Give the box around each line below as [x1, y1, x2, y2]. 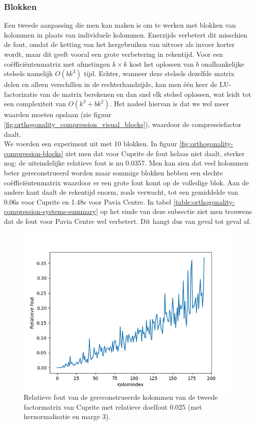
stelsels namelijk [4, 68, 53, 79]
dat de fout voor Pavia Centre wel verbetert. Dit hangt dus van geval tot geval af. [4, 215, 251, 226]
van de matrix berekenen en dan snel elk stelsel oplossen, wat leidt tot [39, 88, 252, 99]
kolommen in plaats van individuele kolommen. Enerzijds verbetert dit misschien [4, 29, 248, 40]
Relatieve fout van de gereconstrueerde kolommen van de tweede [24, 392, 218, 402]
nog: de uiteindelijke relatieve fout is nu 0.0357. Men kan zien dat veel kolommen [4, 158, 249, 168]
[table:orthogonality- [173, 196, 235, 207]
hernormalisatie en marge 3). [24, 411, 110, 422]
